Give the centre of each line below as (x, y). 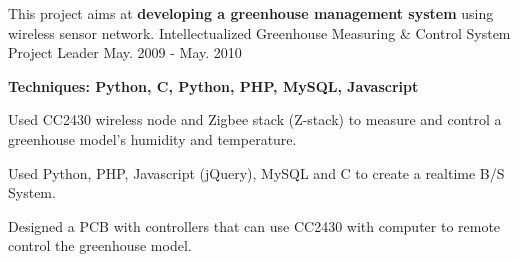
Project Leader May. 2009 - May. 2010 (125, 52)
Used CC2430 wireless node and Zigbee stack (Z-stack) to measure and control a (255, 119)
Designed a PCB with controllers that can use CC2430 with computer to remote (254, 225)
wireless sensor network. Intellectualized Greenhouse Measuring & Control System (259, 32)
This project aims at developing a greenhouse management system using (251, 13)
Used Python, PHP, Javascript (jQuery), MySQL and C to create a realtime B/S (256, 172)
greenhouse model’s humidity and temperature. (152, 138)
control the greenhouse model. (100, 245)
